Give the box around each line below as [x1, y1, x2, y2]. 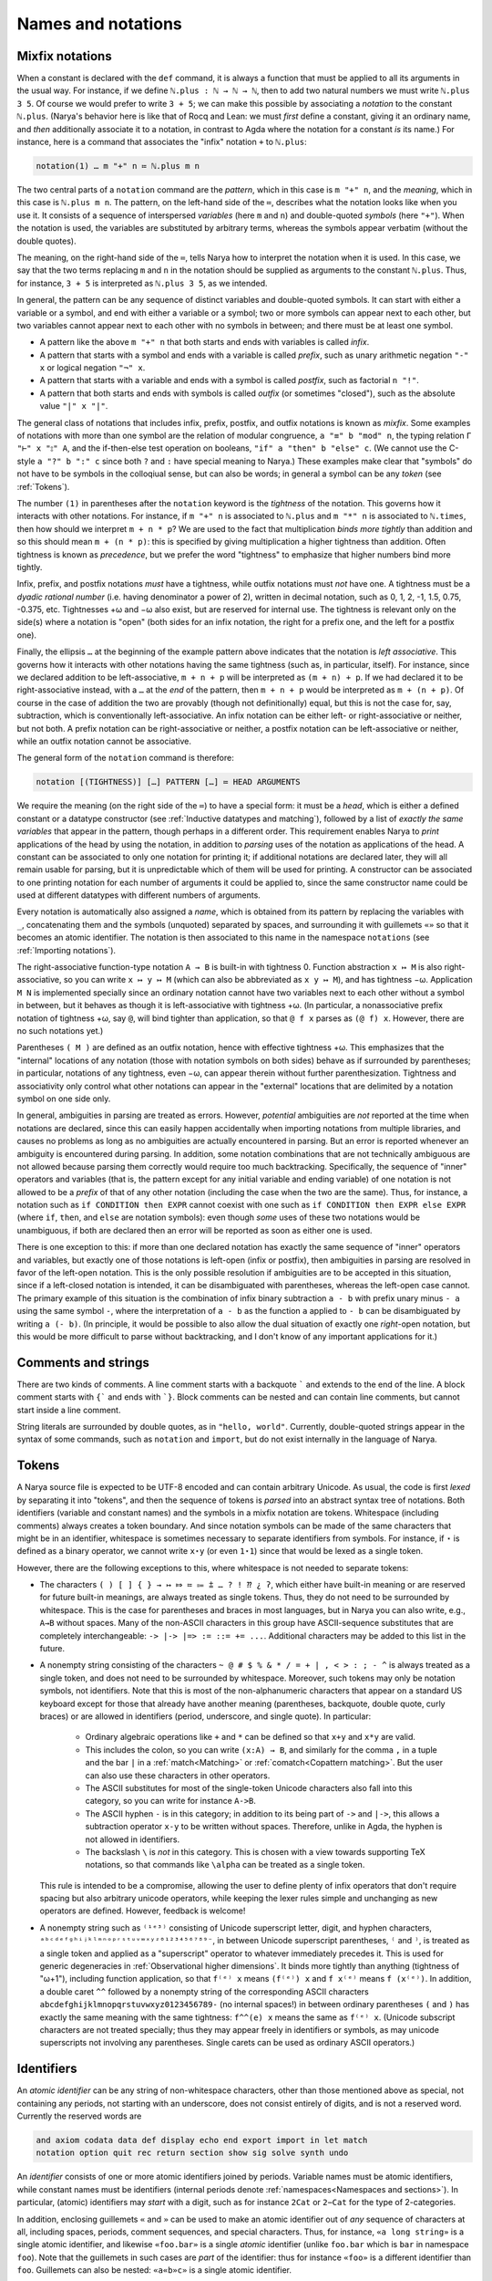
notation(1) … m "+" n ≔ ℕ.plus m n [36, 161, 200, 171]
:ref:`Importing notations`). [16, 944, 117, 955]
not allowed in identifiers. [85, 1834, 180, 1845]
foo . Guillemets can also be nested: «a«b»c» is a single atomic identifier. [16, 2265, 292, 2276]
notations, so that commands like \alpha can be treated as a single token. [85, 1859, 365, 1870]
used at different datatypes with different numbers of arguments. [16, 890, 261, 901]
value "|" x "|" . [39, 401, 108, 411]
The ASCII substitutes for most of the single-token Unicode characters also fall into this [85, 1782, 413, 1793]
